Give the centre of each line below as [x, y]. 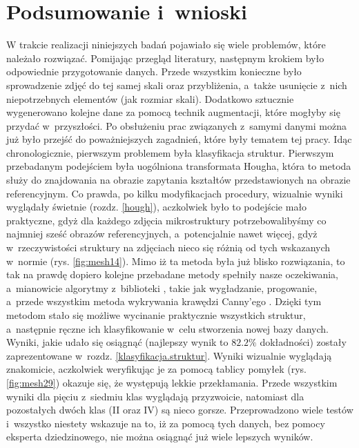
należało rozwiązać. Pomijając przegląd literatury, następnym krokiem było [165, 58]
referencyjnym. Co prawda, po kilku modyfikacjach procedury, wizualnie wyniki [175, 193]
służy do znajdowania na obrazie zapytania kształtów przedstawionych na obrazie [178, 180]
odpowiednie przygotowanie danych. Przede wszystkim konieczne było [154, 71]
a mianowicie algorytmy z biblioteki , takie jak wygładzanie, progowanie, [162, 288]
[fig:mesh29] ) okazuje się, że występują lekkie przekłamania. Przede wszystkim [172, 382]
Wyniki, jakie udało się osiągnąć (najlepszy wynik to [117, 342]
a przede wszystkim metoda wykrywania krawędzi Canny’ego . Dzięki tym [164, 301]
